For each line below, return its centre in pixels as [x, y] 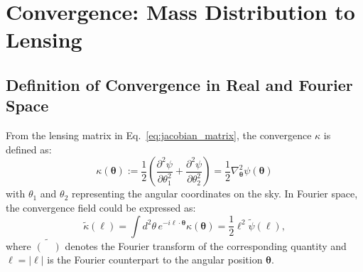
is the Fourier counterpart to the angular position [155, 260]
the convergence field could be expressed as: [101, 207]
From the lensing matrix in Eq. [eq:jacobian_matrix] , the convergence [159, 135]
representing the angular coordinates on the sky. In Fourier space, [215, 194]
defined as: [29, 149]
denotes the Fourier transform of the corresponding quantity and [206, 245]
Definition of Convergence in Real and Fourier [179, 84]
